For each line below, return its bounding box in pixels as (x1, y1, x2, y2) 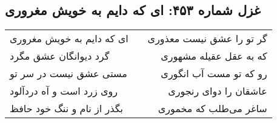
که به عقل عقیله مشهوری (161, 49, 267, 63)
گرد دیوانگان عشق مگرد (10, 49, 110, 63)
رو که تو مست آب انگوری (161, 66, 267, 81)
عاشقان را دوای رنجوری (168, 84, 267, 98)
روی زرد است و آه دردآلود (10, 84, 118, 98)
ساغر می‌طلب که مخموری (158, 101, 267, 116)
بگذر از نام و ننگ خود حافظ (10, 101, 123, 116)
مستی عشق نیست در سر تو (10, 66, 127, 81)
